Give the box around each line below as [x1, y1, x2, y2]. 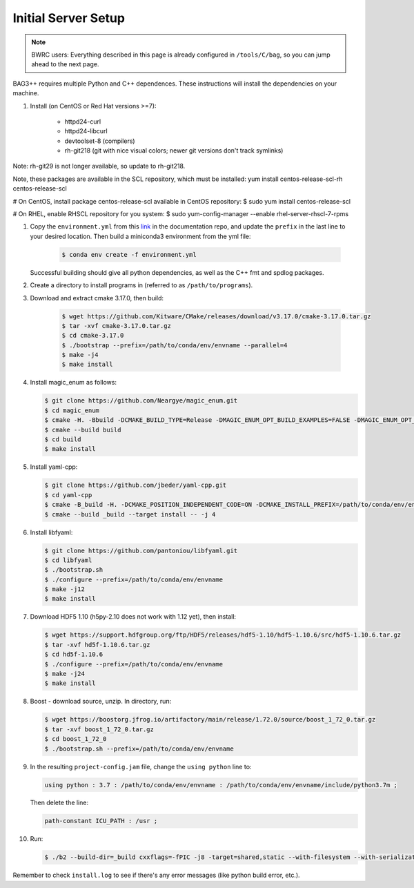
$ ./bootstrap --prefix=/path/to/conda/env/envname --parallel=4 [61, 341, 288, 349]
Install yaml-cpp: [30, 463, 78, 471]
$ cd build [44, 436, 81, 443]
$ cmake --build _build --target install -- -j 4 [44, 510, 216, 518]
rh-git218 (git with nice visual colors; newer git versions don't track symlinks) [64, 146, 284, 155]
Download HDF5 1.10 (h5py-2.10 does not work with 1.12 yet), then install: [30, 612, 237, 621]
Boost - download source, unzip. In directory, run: [30, 697, 172, 706]
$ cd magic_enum [44, 406, 100, 414]
